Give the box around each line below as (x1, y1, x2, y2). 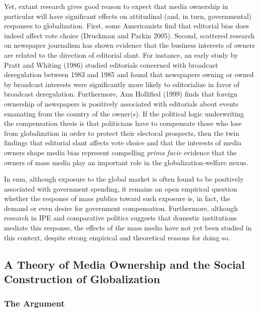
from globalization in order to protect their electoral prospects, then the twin (4, 127, 240, 138)
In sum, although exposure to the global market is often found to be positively (4, 174, 244, 184)
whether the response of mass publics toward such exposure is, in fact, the (4, 193, 231, 204)
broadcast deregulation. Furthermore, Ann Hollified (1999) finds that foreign (4, 89, 238, 99)
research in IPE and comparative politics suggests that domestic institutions (4, 212, 237, 223)
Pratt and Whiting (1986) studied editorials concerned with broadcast (4, 59, 218, 70)
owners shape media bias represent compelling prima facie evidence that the (4, 147, 237, 157)
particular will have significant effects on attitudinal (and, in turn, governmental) (4, 10, 252, 21)
